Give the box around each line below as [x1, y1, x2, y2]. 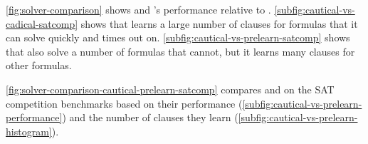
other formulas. [6, 58, 72, 73]
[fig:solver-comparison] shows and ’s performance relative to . [6, 2, 271, 16]
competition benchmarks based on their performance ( [6, 96, 243, 110]
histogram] [6, 123, 52, 138]
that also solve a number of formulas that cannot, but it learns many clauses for [6, 43, 355, 58]
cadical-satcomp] [6, 16, 78, 31]
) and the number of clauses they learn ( [62, 110, 238, 125]
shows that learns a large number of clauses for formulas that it [80, 16, 358, 31]
